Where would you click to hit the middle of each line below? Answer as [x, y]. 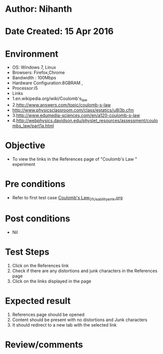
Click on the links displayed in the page [52, 281]
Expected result [38, 301]
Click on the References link [40, 265]
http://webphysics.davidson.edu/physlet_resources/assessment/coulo [87, 120]
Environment [32, 54]
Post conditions [38, 218]
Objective [25, 146]
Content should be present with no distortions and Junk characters [80, 320]
